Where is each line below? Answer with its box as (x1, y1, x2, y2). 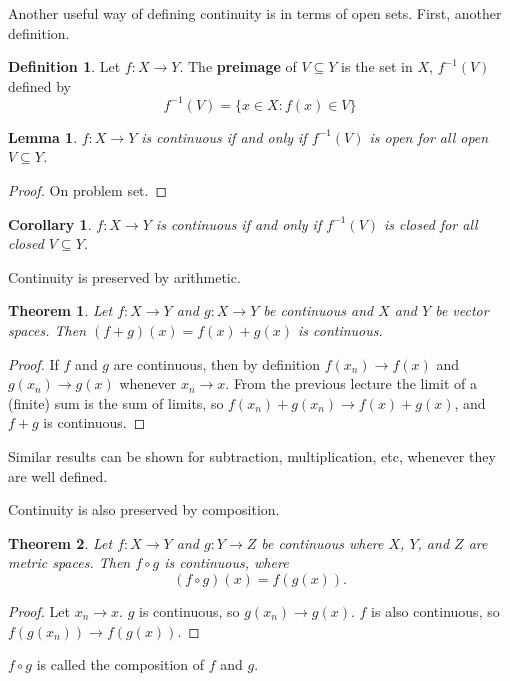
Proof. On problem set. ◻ (8, 180, 168, 201)
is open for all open (369, 126, 489, 147)
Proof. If (8, 353, 59, 374)
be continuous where (261, 532, 384, 553)
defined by (8, 75, 72, 96)
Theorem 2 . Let (8, 532, 113, 553)
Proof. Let (8, 600, 70, 621)
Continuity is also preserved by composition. (8, 499, 280, 520)
